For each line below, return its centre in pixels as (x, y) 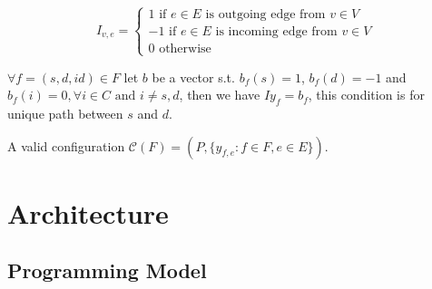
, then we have (220, 95)
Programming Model (107, 270)
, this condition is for (366, 95)
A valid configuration (66, 145)
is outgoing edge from (265, 15)
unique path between (65, 113)
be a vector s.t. (193, 77)
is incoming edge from (276, 32)
